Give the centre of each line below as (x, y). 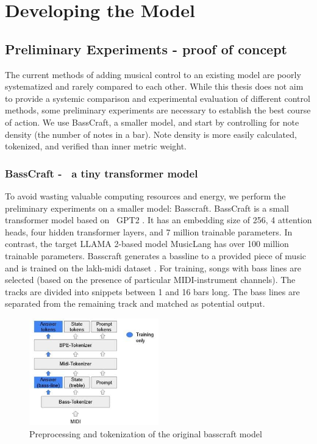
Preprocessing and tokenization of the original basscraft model (146, 433)
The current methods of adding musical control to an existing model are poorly (153, 74)
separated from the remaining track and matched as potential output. (135, 303)
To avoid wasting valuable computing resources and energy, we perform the (145, 195)
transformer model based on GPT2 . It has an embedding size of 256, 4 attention (158, 220)
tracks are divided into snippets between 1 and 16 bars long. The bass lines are (152, 291)
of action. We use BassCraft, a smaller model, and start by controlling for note (152, 122)
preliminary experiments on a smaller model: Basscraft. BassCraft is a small (147, 208)
